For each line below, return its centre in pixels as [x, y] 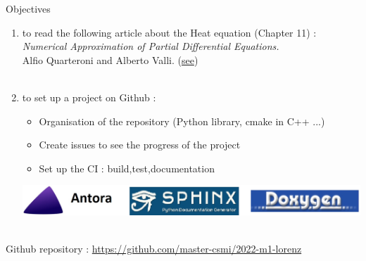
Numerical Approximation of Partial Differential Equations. [151, 46]
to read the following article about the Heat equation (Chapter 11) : [169, 32]
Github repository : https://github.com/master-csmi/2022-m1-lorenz [154, 248]
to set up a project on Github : [89, 97]
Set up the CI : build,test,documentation [127, 168]
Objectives [28, 8]
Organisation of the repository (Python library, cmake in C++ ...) [182, 121]
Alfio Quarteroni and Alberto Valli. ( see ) [110, 59]
